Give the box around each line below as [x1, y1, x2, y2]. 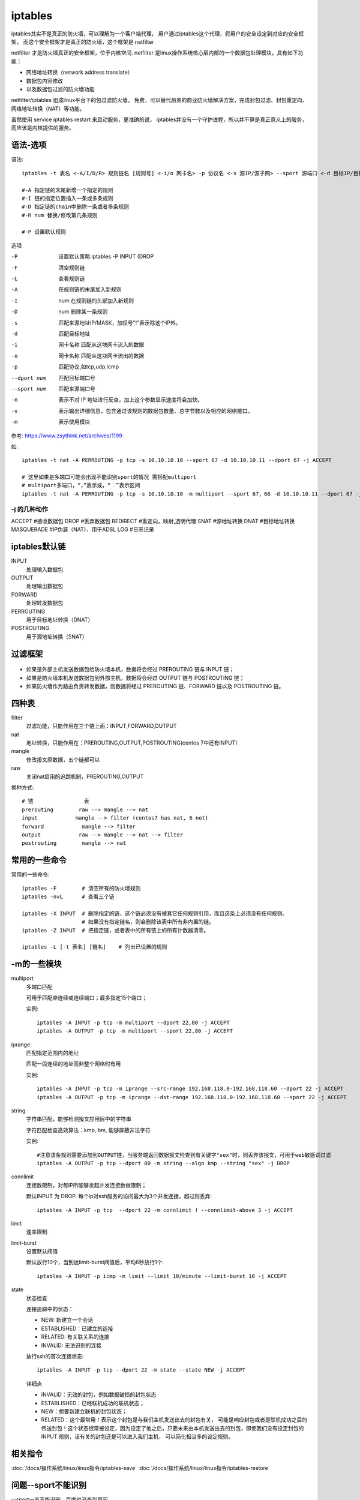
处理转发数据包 [26, 599, 63, 607]
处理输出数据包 [26, 583, 63, 590]
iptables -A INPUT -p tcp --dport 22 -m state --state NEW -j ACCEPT [37, 1367, 246, 1373]
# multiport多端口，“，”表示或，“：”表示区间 [22, 482, 140, 489]
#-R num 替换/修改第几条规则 [22, 212, 98, 218]
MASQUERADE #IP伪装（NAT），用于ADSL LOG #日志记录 [11, 526, 154, 533]
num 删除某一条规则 [58, 308, 108, 315]
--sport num [11, 385, 46, 392]
